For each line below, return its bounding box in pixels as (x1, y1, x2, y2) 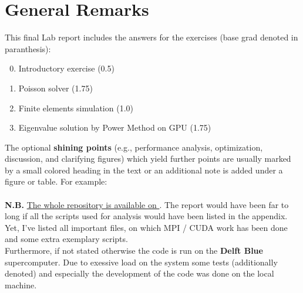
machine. (5, 278, 37, 291)
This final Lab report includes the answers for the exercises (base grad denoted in (5, 31, 298, 43)
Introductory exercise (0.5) (18, 62, 115, 74)
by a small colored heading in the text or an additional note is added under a (5, 163, 283, 176)
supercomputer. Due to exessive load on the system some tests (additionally (5, 255, 278, 268)
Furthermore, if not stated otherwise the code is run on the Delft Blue (5, 244, 263, 257)
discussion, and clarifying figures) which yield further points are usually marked (5, 152, 291, 165)
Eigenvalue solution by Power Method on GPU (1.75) (18, 121, 211, 134)
